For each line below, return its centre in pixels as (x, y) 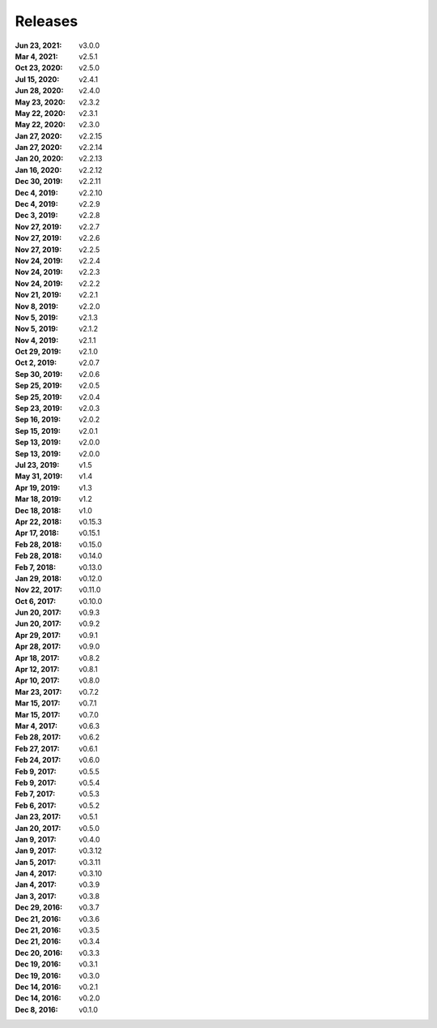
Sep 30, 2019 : (39, 374)
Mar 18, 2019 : (38, 499)
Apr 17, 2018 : (37, 533)
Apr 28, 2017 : (38, 647)
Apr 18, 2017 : (37, 657)
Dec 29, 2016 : (39, 907)
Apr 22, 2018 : (38, 521)
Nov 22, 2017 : (38, 590)
